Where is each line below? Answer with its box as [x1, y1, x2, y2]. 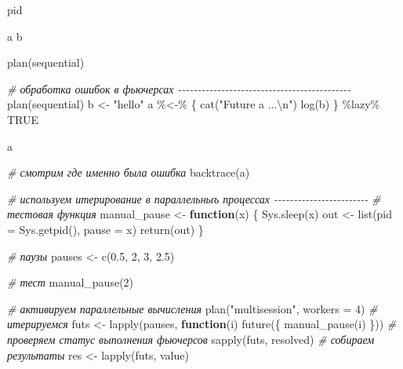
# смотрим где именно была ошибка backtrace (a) [7, 164, 250, 181]
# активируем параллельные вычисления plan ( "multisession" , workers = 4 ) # [7, 300, 378, 316]
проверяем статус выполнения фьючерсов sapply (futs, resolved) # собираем [7, 331, 375, 347]
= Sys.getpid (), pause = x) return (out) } [7, 221, 204, 237]
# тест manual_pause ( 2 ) [7, 274, 134, 290]
